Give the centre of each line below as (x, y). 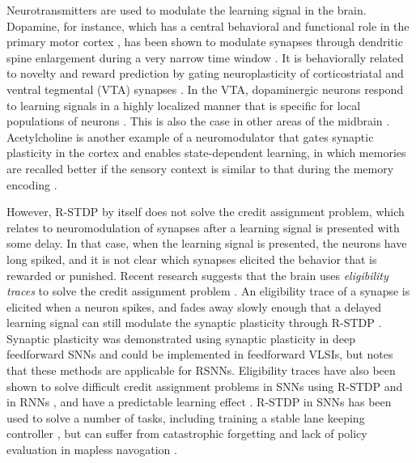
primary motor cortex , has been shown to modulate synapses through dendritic (205, 42)
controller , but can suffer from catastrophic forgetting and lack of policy (187, 433)
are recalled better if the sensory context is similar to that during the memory (200, 168)
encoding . (32, 184)
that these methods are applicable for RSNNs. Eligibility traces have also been (201, 370)
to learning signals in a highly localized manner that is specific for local (184, 105)
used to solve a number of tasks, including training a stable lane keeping (186, 417)
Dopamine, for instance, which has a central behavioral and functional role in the (208, 25)
